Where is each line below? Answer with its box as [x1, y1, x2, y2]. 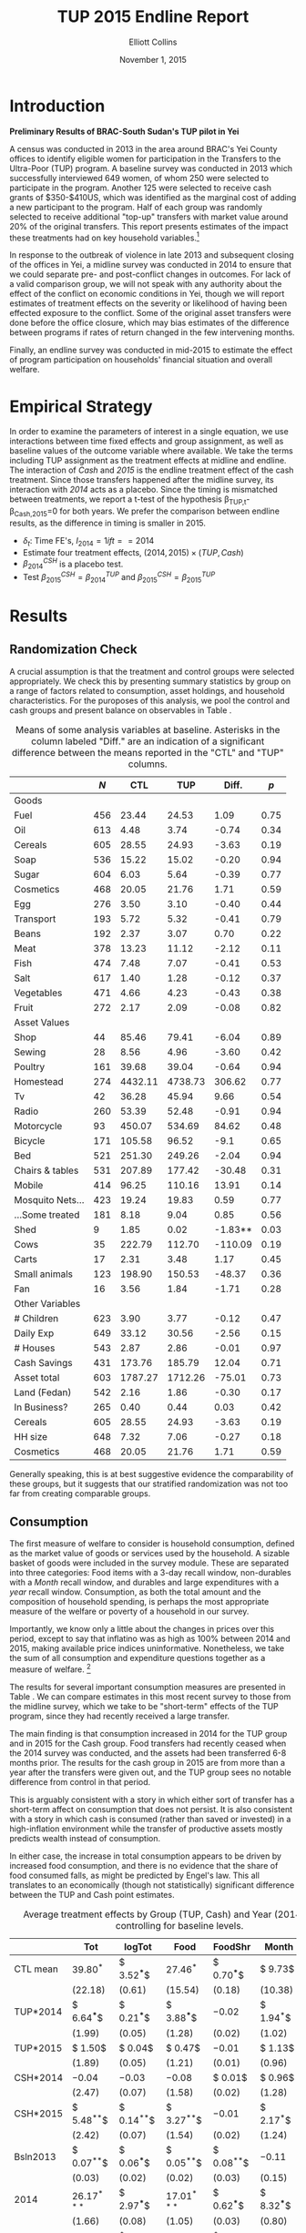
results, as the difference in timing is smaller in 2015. [9, 517, 207, 528]
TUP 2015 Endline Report [56, 6, 250, 27]
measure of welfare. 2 [9, 1662, 91, 1675]
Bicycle [14, 1134, 46, 1147]
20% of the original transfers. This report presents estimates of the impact [9, 220, 289, 231]
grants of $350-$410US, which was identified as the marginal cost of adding [9, 191, 297, 202]
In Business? [14, 1401, 68, 1413]
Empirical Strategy [9, 396, 153, 416]
